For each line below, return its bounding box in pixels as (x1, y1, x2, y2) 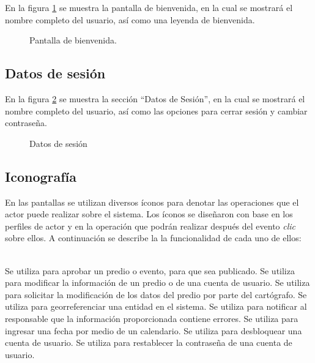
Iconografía (5, 167, 77, 185)
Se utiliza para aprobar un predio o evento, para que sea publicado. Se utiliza (5, 264, 295, 277)
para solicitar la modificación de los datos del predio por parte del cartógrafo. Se (5, 288, 307, 301)
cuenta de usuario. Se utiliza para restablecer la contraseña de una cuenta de (5, 336, 292, 349)
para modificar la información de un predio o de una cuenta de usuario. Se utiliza (5, 276, 310, 289)
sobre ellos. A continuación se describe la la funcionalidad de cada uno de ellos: (5, 231, 302, 244)
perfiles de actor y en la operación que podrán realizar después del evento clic (5, 219, 296, 232)
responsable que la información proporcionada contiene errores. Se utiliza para (5, 312, 298, 324)
